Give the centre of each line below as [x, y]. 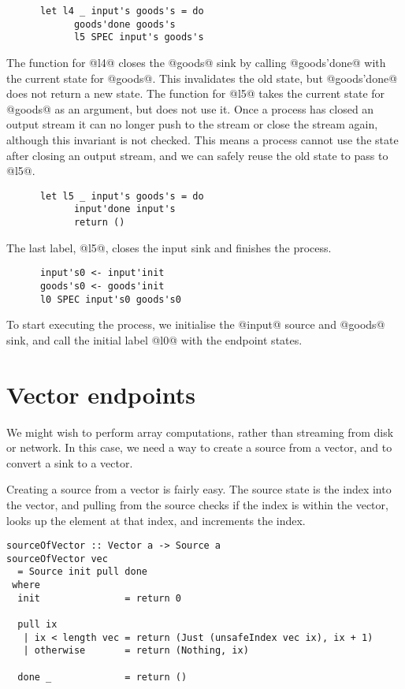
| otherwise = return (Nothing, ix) [136, 651]
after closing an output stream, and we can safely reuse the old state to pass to [197, 155]
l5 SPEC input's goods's [139, 37]
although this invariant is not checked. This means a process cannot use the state [202, 139]
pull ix [37, 625]
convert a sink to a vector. [70, 462]
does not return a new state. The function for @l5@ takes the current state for [196, 93]
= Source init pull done [82, 572]
